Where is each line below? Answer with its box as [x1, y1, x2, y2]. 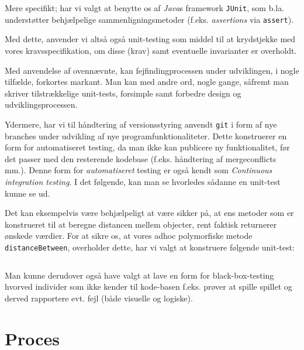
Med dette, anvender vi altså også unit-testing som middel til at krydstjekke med [5, 33, 296, 45]
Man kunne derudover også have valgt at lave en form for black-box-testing [5, 269, 274, 281]
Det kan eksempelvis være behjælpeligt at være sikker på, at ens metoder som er [5, 207, 294, 219]
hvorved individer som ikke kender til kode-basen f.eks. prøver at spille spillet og [5, 280, 292, 293]
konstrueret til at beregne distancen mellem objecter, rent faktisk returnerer [5, 218, 277, 230]
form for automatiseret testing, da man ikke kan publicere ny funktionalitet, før [5, 141, 290, 153]
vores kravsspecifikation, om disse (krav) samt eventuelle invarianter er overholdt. [5, 44, 297, 56]
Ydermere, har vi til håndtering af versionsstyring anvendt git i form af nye [5, 118, 277, 130]
